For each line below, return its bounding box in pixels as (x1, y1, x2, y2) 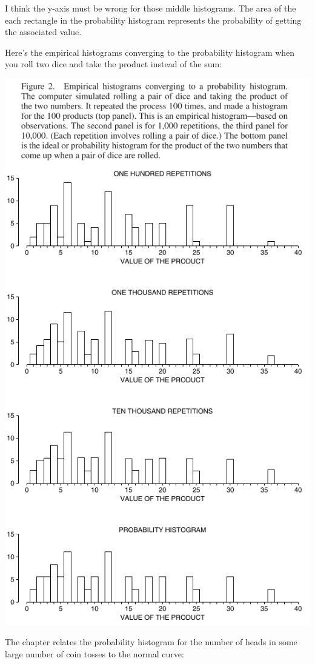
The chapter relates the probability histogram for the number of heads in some (5, 636, 297, 648)
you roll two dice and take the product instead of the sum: (5, 58, 222, 70)
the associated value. (5, 25, 82, 38)
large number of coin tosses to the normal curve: (5, 648, 184, 660)
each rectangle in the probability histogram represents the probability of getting (5, 13, 302, 26)
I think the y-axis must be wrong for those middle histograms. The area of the (5, 2, 296, 14)
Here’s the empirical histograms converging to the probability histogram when (5, 45, 295, 58)
